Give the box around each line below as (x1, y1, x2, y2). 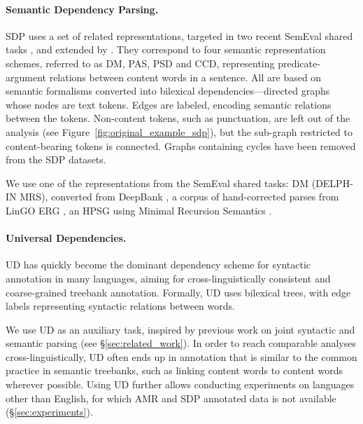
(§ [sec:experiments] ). (6, 404, 93, 419)
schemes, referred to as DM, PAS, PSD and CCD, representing (6, 55, 275, 70)
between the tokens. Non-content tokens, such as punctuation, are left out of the (6, 111, 350, 125)
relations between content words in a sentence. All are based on (49, 69, 322, 84)
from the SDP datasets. (6, 152, 106, 167)
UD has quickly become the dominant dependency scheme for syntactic (6, 257, 311, 272)
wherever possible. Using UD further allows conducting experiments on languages (6, 377, 355, 392)
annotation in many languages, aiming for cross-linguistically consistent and (6, 271, 331, 285)
